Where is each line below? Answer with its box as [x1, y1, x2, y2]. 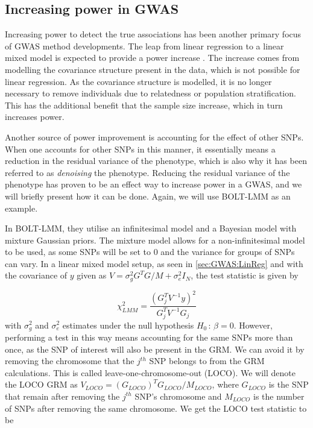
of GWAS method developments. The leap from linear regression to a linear [5, 39, 284, 52]
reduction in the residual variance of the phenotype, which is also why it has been [5, 154, 307, 167]
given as [77, 269, 107, 282]
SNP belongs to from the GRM [149, 354, 265, 367]
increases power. [5, 110, 65, 123]
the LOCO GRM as [5, 378, 78, 391]
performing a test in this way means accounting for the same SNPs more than [5, 331, 293, 343]
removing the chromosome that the [5, 354, 134, 367]
